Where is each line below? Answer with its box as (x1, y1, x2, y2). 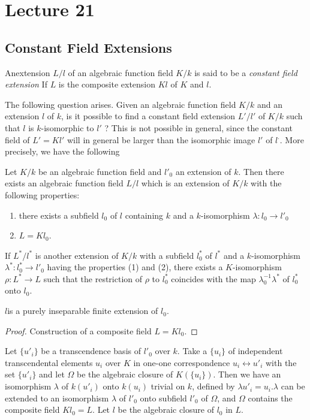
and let (39, 368, 65, 380)
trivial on (151, 380, 185, 392)
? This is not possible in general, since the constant (104, 121, 293, 134)
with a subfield (139, 249, 194, 261)
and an (257, 98, 282, 110)
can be (281, 380, 305, 392)
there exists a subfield (19, 209, 99, 221)
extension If (5, 78, 47, 90)
